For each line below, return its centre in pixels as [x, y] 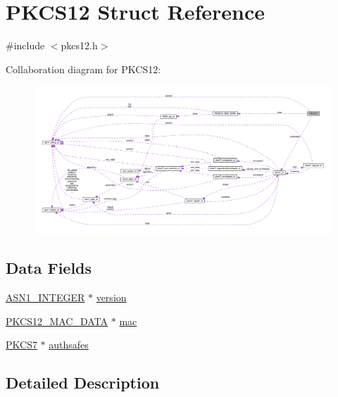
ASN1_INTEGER [45, 297]
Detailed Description [83, 383]
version [111, 297]
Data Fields [49, 268]
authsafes [69, 345]
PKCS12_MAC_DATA [57, 321]
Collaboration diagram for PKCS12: [83, 69]
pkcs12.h [79, 45]
